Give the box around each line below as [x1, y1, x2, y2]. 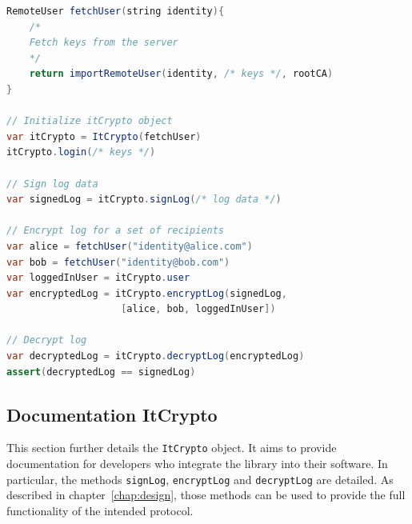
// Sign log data [6, 178, 98, 190]
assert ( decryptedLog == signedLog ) [6, 366, 196, 378]
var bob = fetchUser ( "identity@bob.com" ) [6, 256, 230, 268]
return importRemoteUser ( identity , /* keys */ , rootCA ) [29, 68, 334, 80]
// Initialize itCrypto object [6, 115, 173, 127]
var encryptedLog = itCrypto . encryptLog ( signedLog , [6, 287, 287, 299]
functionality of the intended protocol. [6, 502, 194, 518]
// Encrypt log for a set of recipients [6, 225, 225, 237]
